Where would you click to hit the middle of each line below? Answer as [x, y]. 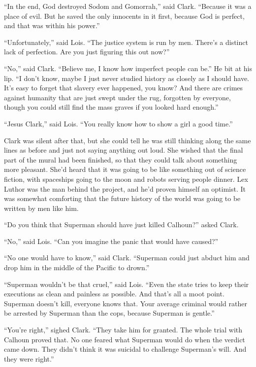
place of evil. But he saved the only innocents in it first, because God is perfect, [124, 16]
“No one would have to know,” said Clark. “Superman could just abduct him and [127, 258]
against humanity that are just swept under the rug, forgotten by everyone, [117, 97]
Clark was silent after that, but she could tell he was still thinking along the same [128, 140]
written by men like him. [41, 208]
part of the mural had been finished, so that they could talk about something [121, 159]
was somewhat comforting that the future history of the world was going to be [122, 198]
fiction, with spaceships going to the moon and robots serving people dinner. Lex [126, 179]
